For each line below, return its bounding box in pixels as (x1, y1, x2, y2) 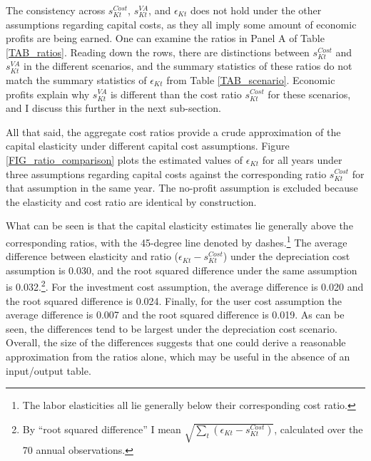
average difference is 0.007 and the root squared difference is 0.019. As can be (6, 307, 345, 322)
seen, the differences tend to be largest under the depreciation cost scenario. (6, 321, 337, 336)
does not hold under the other (190, 3, 322, 17)
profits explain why (6, 86, 90, 101)
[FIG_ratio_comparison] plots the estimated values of (6, 152, 243, 167)
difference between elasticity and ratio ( (6, 249, 179, 264)
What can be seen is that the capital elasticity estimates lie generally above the (6, 218, 353, 233)
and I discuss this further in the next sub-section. (6, 100, 221, 115)
